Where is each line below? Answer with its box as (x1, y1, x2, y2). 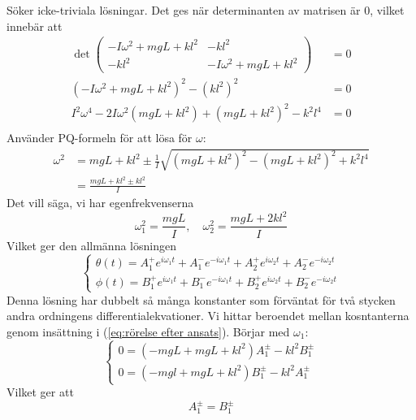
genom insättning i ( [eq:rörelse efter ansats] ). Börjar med (6, 323, 290, 340)
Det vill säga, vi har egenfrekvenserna (6, 194, 194, 211)
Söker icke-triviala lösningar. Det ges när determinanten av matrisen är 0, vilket (6, 2, 405, 18)
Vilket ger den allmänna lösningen (6, 236, 176, 253)
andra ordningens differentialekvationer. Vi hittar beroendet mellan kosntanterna (6, 307, 409, 324)
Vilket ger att (6, 383, 74, 400)
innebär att (6, 17, 63, 34)
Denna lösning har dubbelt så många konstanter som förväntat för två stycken (6, 291, 396, 308)
